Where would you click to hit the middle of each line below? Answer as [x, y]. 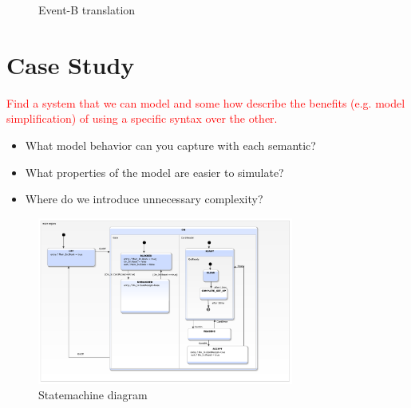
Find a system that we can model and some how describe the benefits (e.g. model [206, 102]
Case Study [71, 64]
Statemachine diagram [93, 395]
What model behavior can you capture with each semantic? [170, 145]
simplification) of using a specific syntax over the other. [142, 118]
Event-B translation [87, 10]
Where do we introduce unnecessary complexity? [144, 199]
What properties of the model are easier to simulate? [154, 172]
